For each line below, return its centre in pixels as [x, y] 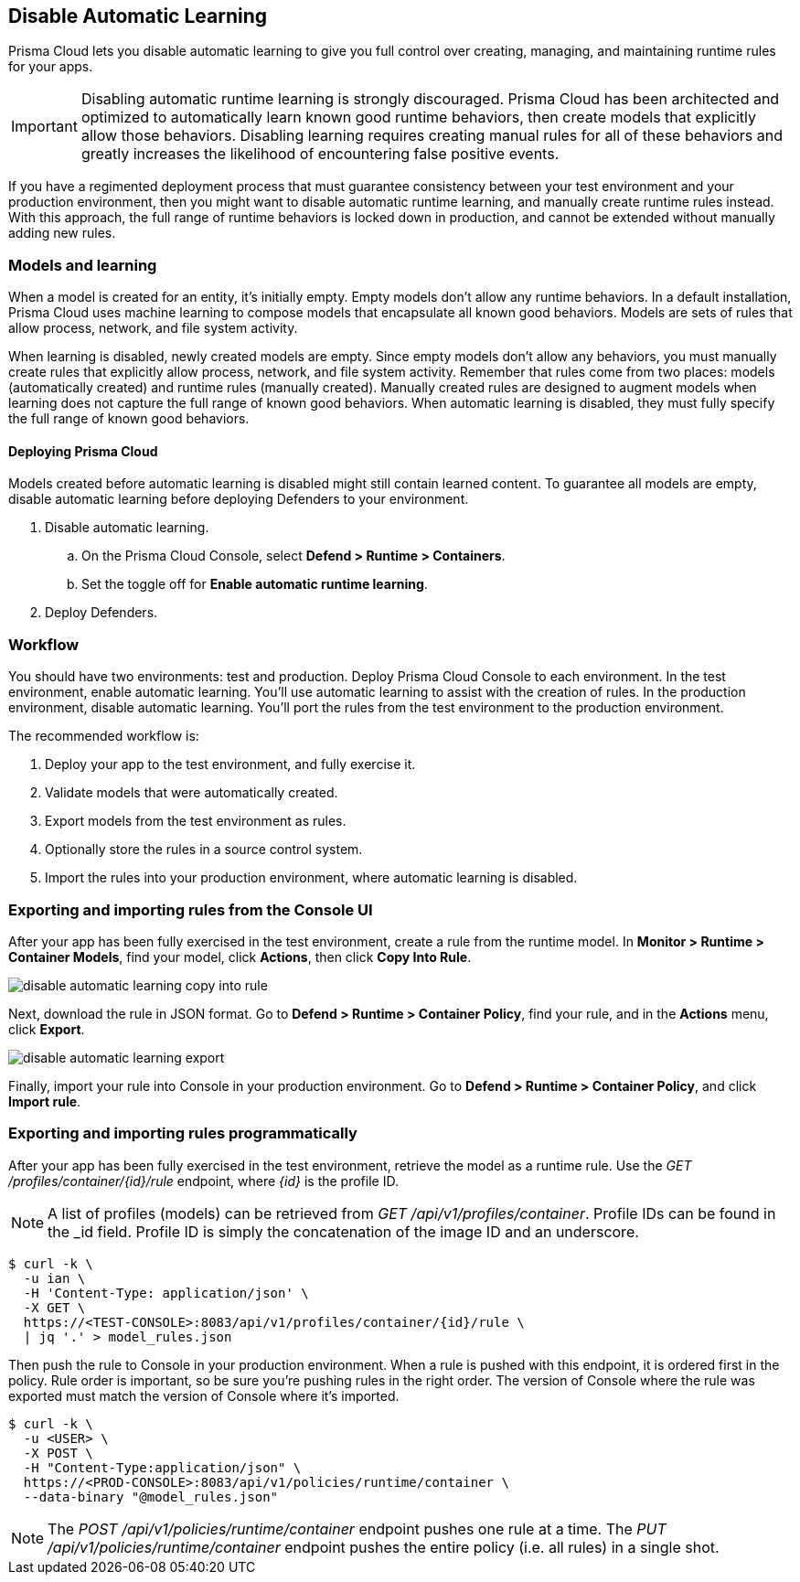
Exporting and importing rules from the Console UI [191, 909]
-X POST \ [58, 1453]
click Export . [47, 1029]
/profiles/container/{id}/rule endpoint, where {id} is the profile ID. [203, 1181]
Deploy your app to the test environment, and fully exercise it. [230, 764]
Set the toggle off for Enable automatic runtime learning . [255, 584]
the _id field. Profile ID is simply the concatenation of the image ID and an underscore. [343, 1231]
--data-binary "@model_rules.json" [151, 1496]
